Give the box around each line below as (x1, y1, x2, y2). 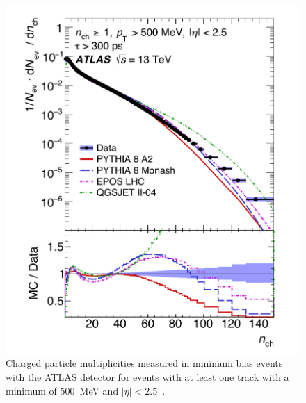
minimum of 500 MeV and (6, 383, 119, 397)
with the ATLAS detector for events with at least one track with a (6, 369, 289, 384)
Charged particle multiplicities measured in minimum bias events (6, 356, 283, 370)
